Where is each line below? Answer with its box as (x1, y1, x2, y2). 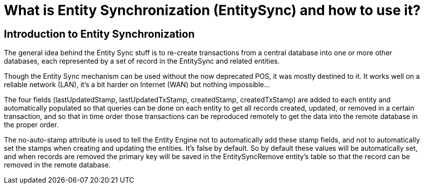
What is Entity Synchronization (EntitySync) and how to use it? (4, 2, 421, 19)
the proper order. (4, 120, 59, 129)
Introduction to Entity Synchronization (4, 27, 195, 40)
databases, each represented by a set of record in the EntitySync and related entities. (4, 57, 280, 66)
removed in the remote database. (4, 161, 111, 169)
